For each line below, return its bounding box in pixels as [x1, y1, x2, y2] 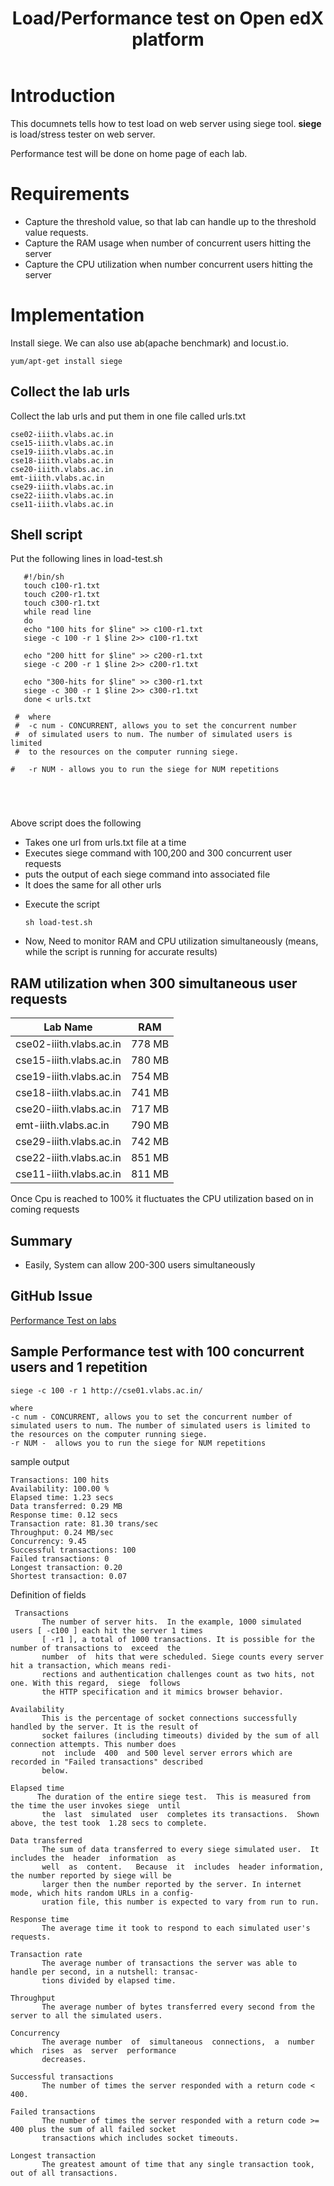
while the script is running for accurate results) [24, 946, 218, 958]
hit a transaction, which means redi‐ [10, 1660, 172, 1671]
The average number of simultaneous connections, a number [41, 2037, 315, 2047]
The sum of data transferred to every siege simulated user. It [41, 1844, 320, 1854]
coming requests [10, 1203, 80, 1216]
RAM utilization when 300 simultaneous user [10, 975, 298, 992]
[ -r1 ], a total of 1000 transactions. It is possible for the [41, 1634, 315, 1644]
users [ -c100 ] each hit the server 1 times [10, 1625, 203, 1636]
